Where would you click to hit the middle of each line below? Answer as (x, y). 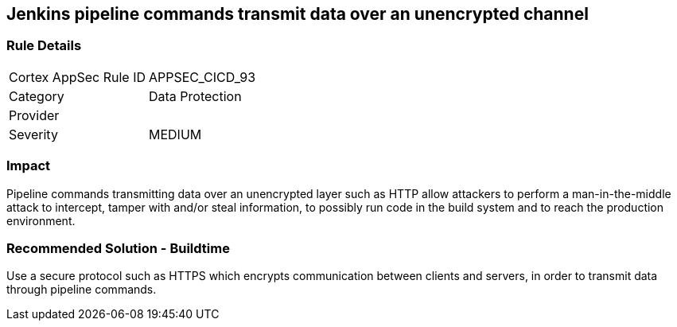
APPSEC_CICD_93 (202, 77)
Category (37, 96)
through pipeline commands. (82, 290)
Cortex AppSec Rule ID (78, 77)
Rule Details (44, 46)
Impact (29, 166)
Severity (33, 134)
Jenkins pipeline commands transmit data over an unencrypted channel (298, 14)
